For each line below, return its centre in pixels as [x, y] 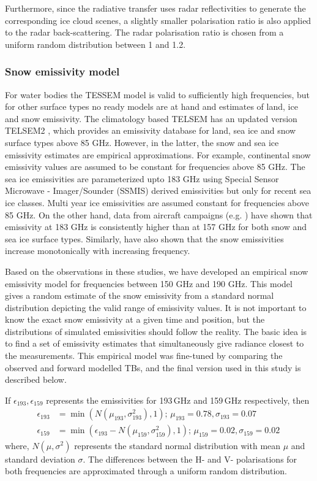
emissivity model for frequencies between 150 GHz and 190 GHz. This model [149, 283]
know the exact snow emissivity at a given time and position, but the [135, 319]
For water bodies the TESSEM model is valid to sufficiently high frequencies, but [158, 94]
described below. [36, 379]
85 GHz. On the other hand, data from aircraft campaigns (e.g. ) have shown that [159, 214]
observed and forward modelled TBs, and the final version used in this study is [153, 367]
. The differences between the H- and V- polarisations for [190, 459]
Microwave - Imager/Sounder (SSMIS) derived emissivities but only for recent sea [158, 190]
